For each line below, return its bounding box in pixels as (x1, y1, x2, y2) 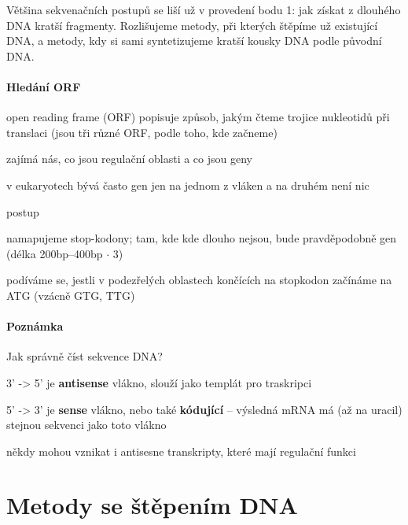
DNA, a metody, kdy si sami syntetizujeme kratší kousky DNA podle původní (6, 32, 382, 49)
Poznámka (6, 318, 64, 335)
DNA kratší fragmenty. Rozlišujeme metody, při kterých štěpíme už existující (6, 17, 378, 33)
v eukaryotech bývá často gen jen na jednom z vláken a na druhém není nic (6, 176, 369, 193)
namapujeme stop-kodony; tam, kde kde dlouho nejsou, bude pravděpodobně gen (6, 230, 397, 246)
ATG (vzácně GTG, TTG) (6, 287, 135, 303)
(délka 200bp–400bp (6, 245, 103, 261)
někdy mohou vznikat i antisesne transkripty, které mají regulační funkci (6, 442, 356, 459)
